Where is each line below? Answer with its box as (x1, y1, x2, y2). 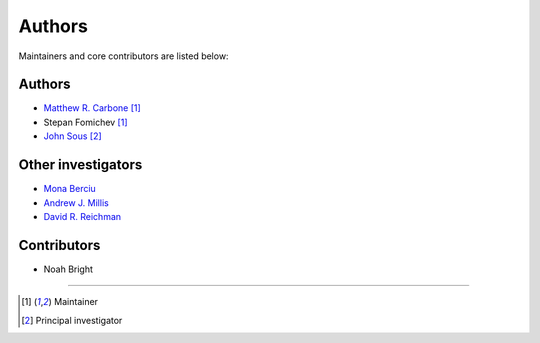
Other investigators (18, 156, 143, 174)
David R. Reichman (43, 210, 122, 222)
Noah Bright (43, 263, 94, 275)
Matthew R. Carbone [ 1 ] (43, 102, 142, 114)
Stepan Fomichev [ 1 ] (43, 116, 129, 128)
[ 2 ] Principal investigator (21, 314, 123, 326)
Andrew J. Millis (43, 196, 109, 209)
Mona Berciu (43, 183, 97, 195)
